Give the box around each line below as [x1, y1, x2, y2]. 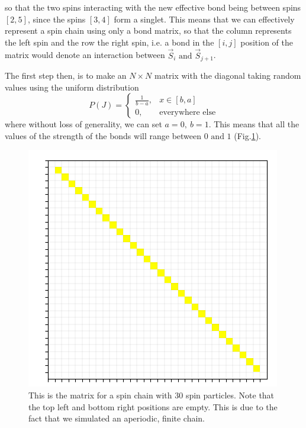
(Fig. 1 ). [234, 129, 261, 141]
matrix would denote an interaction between [5, 49, 165, 61]
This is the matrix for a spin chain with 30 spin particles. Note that [28, 389, 275, 401]
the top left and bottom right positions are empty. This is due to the [28, 400, 278, 413]
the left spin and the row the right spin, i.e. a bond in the [5, 36, 214, 48]
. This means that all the [208, 118, 299, 130]
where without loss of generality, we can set [5, 118, 162, 130]
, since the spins [27, 12, 86, 25]
